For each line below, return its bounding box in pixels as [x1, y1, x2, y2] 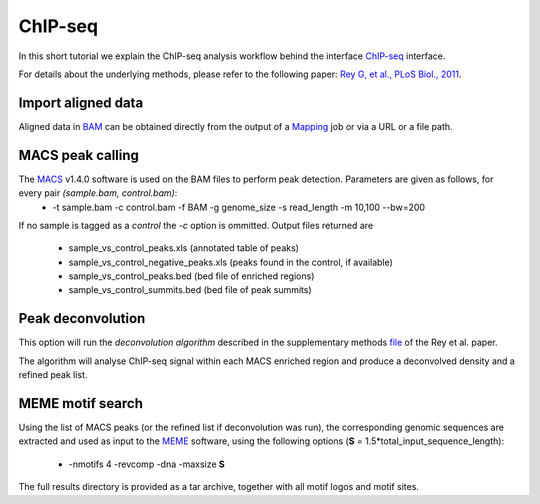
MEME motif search [18, 395, 144, 412]
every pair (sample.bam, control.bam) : [18, 187, 178, 199]
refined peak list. [18, 369, 88, 381]
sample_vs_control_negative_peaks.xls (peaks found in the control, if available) [68, 256, 394, 268]
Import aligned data [18, 94, 144, 111]
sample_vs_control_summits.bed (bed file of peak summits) [68, 284, 312, 296]
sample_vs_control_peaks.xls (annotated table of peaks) [68, 242, 300, 254]
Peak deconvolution [18, 310, 146, 327]
